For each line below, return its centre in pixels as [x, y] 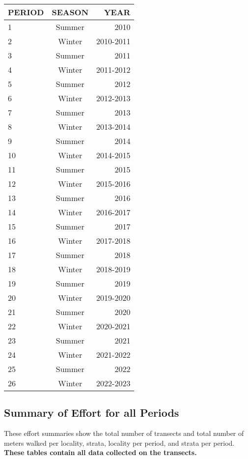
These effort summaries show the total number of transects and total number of [124, 433]
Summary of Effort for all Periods [92, 413]
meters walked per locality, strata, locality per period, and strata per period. [119, 443]
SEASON [70, 12]
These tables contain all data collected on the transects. [100, 452]
